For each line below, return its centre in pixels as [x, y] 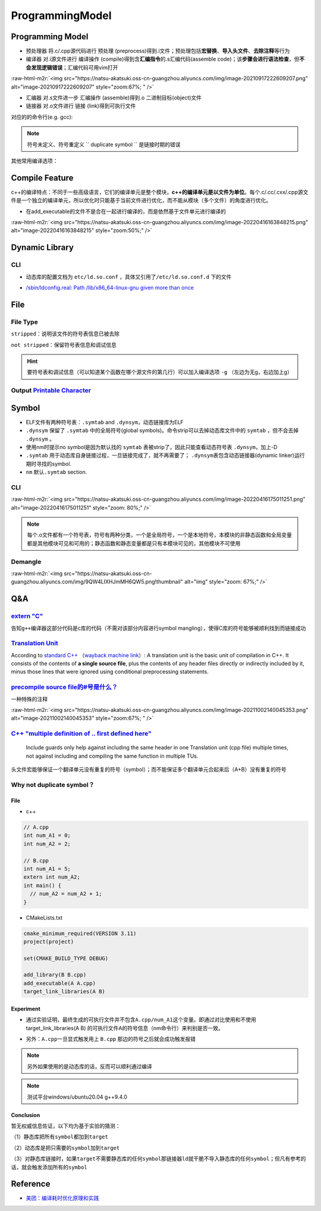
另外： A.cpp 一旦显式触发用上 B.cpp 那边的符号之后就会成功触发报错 [111, 1039]
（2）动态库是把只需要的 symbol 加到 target [65, 1147]
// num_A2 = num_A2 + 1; [66, 894]
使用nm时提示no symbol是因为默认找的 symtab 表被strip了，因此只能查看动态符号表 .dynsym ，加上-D [152, 447]
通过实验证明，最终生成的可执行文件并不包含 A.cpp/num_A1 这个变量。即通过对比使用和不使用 [141, 1019]
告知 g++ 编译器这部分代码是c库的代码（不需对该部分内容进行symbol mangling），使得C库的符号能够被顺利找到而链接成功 [158, 628]
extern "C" [27, 616]
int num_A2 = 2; [47, 844]
